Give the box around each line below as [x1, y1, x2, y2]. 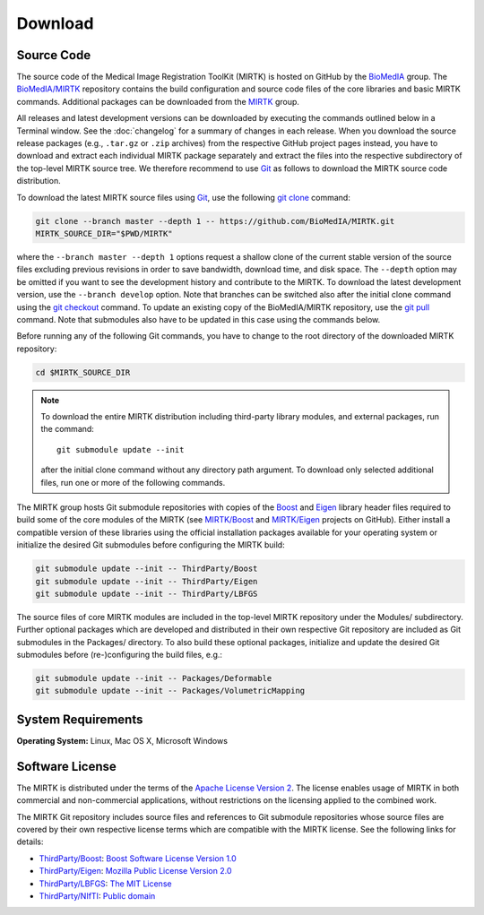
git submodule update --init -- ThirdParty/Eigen [35, 576, 258, 586]
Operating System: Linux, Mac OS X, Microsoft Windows [16, 735, 229, 746]
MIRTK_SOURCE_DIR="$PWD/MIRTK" [35, 229, 174, 238]
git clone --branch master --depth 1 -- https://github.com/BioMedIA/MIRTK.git [35, 216, 395, 226]
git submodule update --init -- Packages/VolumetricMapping [35, 686, 306, 696]
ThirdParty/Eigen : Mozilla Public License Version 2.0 [39, 866, 232, 876]
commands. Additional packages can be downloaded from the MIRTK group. [16, 96, 300, 107]
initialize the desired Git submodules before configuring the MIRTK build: [16, 540, 286, 550]
